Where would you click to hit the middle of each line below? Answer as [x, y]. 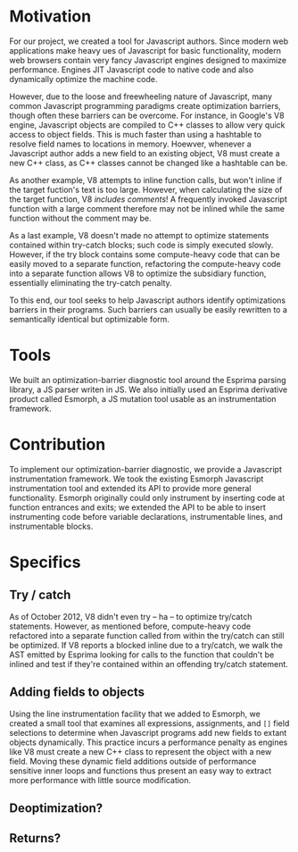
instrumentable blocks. [51, 526]
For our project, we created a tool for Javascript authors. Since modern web [149, 41]
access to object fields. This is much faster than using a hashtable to [135, 134]
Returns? [35, 838]
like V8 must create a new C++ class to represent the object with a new [141, 751]
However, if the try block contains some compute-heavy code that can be [145, 254]
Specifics [45, 562]
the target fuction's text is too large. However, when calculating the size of [146, 189]
